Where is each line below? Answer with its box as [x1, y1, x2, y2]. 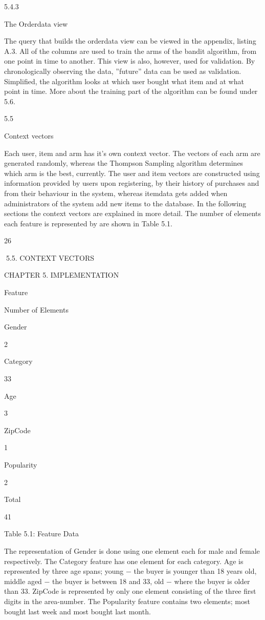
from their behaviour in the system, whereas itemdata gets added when [4, 187, 228, 198]
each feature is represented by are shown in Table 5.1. [4, 218, 172, 228]
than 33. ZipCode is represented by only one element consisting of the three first [4, 586, 256, 596]
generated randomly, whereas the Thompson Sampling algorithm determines [4, 158, 244, 168]
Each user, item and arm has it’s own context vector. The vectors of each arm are [4, 147, 260, 158]
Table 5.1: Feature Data [4, 528, 79, 539]
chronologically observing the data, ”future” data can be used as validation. [4, 65, 241, 76]
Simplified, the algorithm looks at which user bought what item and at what [4, 75, 244, 86]
